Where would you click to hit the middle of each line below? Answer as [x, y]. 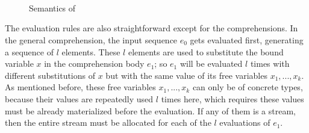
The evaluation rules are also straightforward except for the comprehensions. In [151, 28]
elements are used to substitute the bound [206, 51]
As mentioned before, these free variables [80, 87]
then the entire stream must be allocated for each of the [108, 122]
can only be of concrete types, [248, 87]
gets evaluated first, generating [247, 39]
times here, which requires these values [233, 98]
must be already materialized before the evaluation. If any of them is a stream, [150, 110]
